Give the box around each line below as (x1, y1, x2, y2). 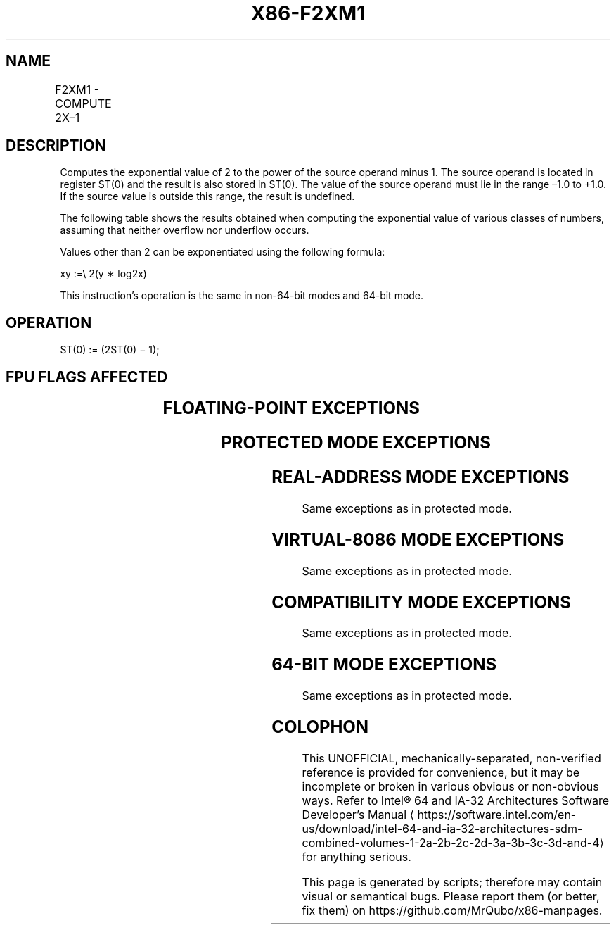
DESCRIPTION (6, 137, 106, 155)
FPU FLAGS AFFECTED (6, 367, 168, 386)
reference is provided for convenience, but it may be (302, 765, 580, 780)
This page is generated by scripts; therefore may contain (302, 875, 603, 890)
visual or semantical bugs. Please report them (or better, (302, 889, 600, 904)
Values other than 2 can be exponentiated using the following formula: (60, 246, 385, 258)
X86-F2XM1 (250, 1, 366, 25)
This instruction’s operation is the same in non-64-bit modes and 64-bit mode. (60, 289, 424, 302)
